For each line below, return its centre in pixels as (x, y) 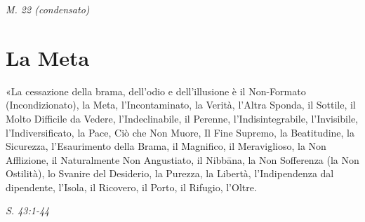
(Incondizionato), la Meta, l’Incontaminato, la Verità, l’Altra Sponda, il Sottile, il (181, 105)
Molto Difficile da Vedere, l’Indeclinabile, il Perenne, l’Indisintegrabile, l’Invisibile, (182, 118)
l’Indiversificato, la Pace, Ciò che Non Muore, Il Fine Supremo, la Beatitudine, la (180, 132)
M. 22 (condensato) (48, 9)
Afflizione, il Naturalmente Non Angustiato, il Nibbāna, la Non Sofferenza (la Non (182, 159)
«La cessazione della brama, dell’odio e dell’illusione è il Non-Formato (156, 91)
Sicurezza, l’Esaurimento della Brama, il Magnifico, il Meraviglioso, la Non (166, 146)
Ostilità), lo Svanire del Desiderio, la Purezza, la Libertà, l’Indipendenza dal (170, 173)
